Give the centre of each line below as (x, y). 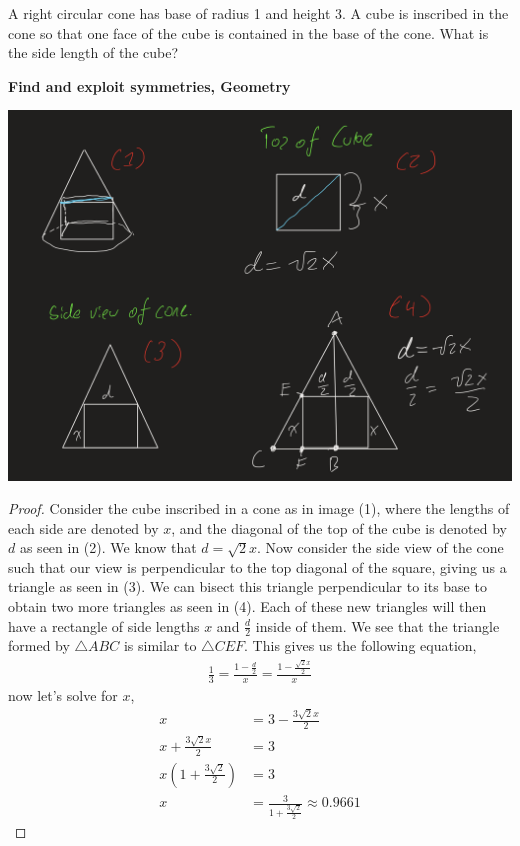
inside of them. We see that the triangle (377, 625)
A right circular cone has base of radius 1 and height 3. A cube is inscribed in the (258, 13)
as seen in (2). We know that (108, 547)
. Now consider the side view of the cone (380, 547)
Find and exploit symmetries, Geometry (149, 85)
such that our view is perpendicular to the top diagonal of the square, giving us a (257, 566)
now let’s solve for (63, 694)
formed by (39, 645)
